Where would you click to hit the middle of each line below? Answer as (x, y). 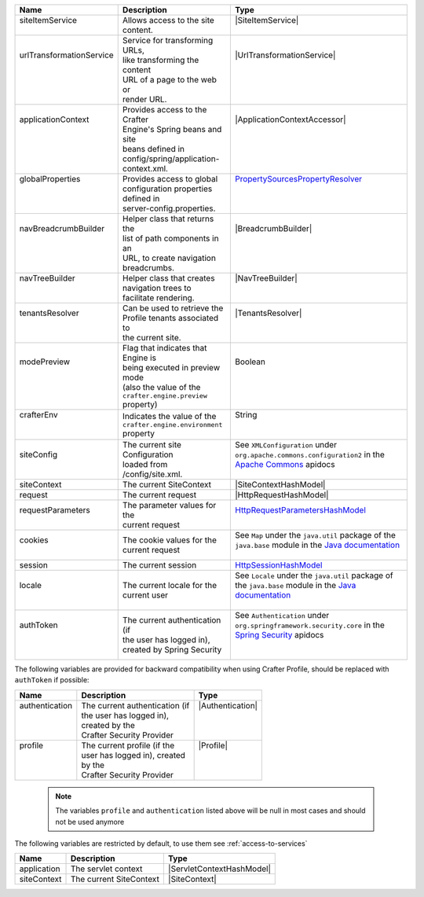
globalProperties (50, 179)
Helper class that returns (168, 219)
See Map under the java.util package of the (315, 535)
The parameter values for (169, 505)
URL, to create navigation (169, 258)
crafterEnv (38, 415)
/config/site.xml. (152, 474)
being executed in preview (171, 368)
